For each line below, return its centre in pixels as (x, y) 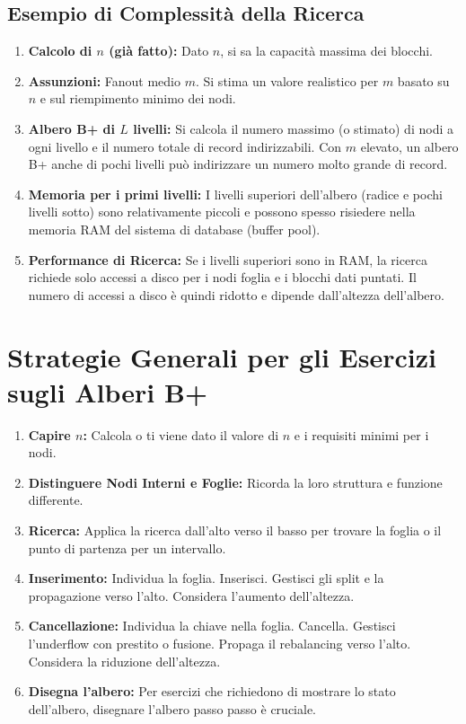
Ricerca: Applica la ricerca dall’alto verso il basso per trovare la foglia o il (235, 530)
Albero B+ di (71, 128)
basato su (423, 80)
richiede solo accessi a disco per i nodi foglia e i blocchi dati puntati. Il (222, 277)
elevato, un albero (409, 146)
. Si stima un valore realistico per (287, 80)
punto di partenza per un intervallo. (127, 547)
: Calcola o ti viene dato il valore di (181, 434)
